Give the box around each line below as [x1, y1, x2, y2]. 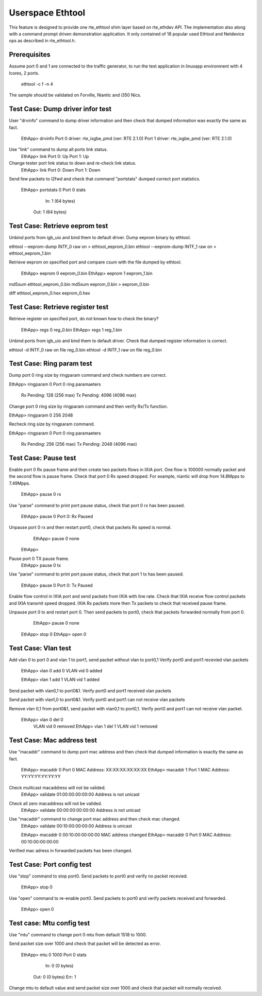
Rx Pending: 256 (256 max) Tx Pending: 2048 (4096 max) [21, 441, 137, 447]
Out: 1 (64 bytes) [33, 209, 67, 215]
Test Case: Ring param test [9, 360, 92, 368]
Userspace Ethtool [9, 7, 85, 18]
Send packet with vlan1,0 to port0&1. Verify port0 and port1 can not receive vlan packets [9, 697, 185, 702]
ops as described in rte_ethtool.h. [9, 38, 76, 44]
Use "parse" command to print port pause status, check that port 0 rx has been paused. [9, 502, 185, 508]
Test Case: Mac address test [9, 736, 97, 745]
